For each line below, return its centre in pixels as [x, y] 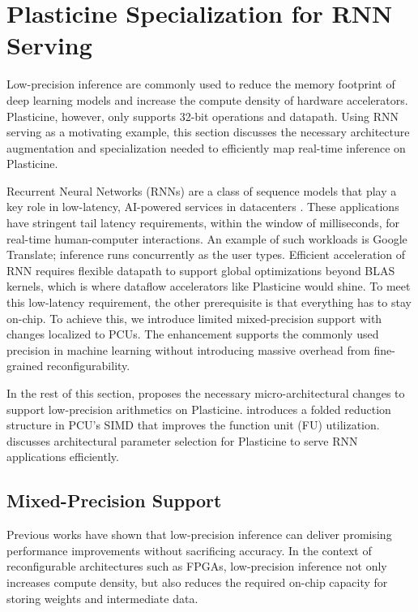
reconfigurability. [88, 366]
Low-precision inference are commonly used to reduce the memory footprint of [201, 84]
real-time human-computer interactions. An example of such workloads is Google [207, 238]
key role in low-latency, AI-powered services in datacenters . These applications [203, 207]
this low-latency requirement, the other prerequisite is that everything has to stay [209, 302]
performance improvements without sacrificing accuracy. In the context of [189, 550]
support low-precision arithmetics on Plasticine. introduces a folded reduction [199, 409]
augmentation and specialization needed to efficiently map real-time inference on [206, 147]
